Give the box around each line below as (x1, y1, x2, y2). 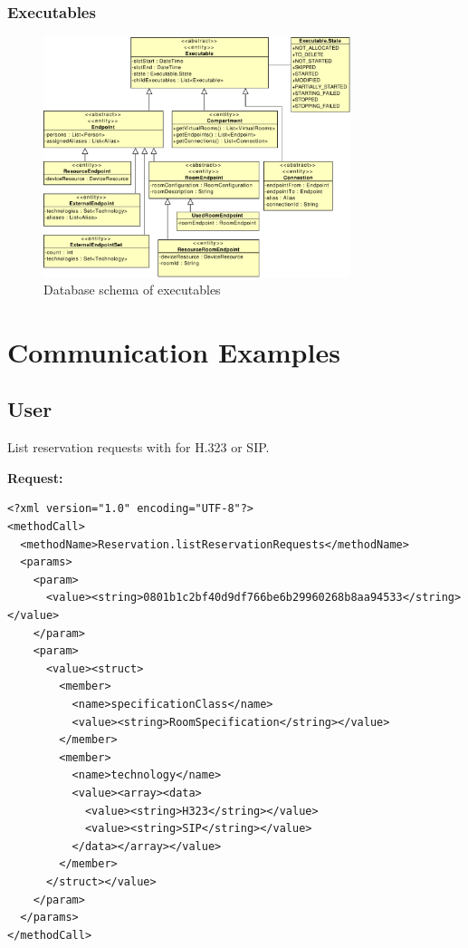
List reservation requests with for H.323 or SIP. (7, 438, 270, 457)
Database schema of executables (43, 280, 221, 299)
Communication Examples (7, 333, 340, 370)
